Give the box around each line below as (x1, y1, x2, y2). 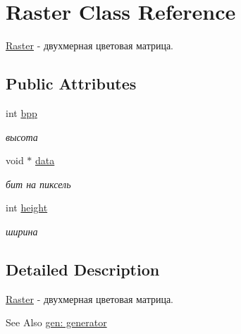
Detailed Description (6, 258, 160, 280)
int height (6, 200, 48, 215)
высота (6, 129, 38, 144)
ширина (6, 223, 38, 238)
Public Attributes (6, 73, 137, 94)
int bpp (6, 105, 37, 120)
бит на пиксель (6, 176, 71, 191)
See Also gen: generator (6, 315, 107, 330)
